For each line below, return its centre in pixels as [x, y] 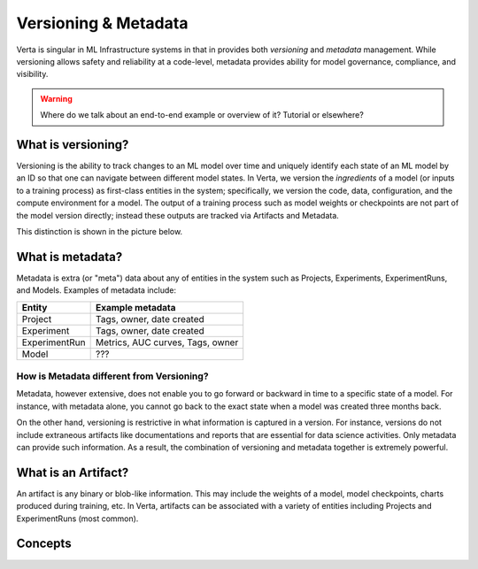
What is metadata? [69, 257]
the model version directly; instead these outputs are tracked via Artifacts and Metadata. [178, 215]
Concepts [44, 544]
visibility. [32, 74]
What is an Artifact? [73, 472]
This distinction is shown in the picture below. [100, 231]
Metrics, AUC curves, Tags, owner [167, 342]
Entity [35, 307]
